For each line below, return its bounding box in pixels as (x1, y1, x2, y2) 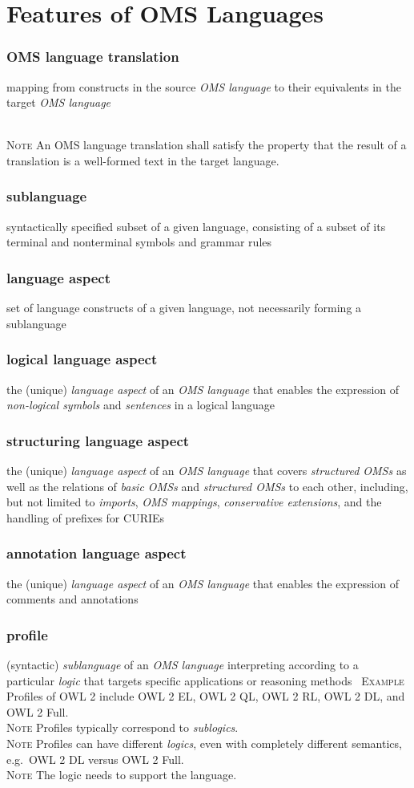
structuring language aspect (6, 430, 190, 450)
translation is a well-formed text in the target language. (6, 152, 279, 169)
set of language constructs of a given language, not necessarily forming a (6, 299, 362, 316)
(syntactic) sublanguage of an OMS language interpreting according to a (6, 656, 359, 672)
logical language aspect (6, 349, 158, 369)
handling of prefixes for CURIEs (6, 509, 165, 526)
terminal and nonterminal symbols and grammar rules (6, 234, 272, 250)
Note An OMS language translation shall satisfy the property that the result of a (6, 136, 407, 153)
